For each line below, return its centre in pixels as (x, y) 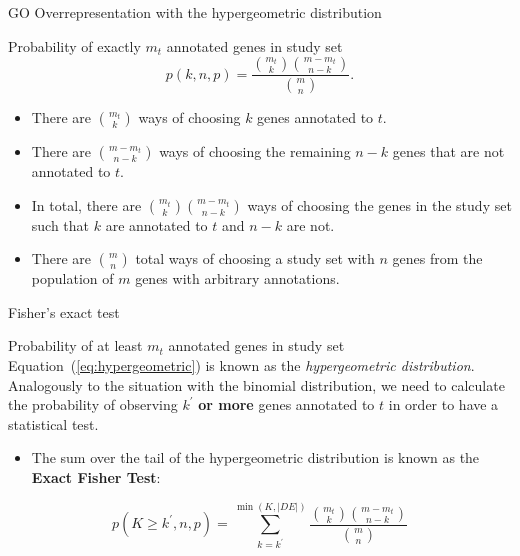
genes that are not (448, 151)
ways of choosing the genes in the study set (379, 204)
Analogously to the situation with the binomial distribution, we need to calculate (256, 384)
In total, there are (86, 204)
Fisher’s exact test (64, 311)
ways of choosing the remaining (255, 151)
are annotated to (156, 224)
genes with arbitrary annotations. (237, 278)
